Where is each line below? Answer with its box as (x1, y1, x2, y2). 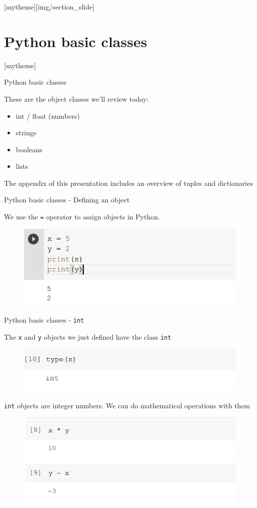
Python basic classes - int (4, 315, 84, 325)
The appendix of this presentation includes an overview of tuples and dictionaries (4, 177, 253, 188)
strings (15, 127, 36, 138)
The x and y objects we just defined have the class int (4, 331, 171, 342)
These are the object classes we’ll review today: (4, 93, 149, 104)
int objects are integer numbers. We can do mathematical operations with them (4, 400, 250, 410)
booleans (15, 144, 42, 154)
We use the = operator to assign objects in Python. (4, 211, 160, 222)
